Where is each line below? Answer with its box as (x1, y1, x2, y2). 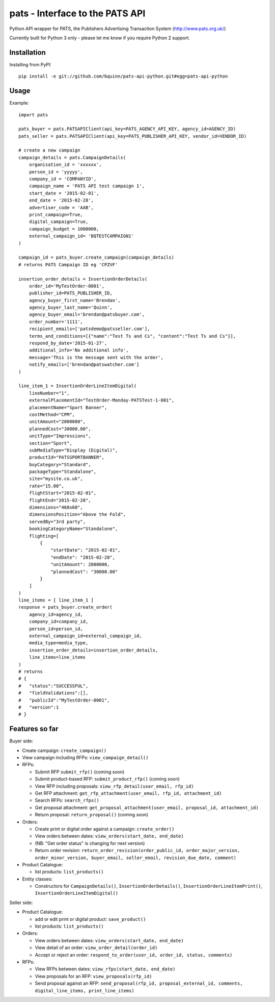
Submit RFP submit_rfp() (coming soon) (35, 768, 125, 775)
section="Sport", (29, 440, 72, 446)
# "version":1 (18, 704, 59, 710)
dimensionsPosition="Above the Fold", (29, 512, 126, 517)
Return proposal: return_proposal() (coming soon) (35, 812, 149, 818)
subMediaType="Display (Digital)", (29, 447, 118, 453)
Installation (9, 48, 46, 57)
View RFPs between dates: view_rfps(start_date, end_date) (35, 966, 176, 972)
